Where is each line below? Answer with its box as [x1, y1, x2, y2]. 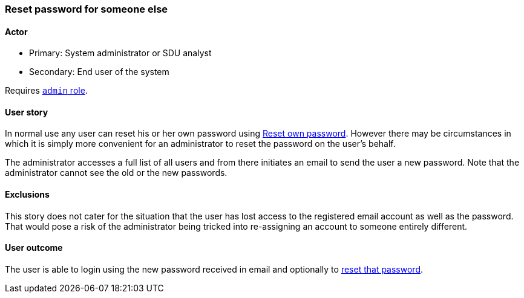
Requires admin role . [5, 85, 88, 96]
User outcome [5, 242, 63, 253]
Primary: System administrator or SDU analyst [29, 48, 212, 59]
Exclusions [5, 189, 50, 200]
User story [5, 106, 48, 117]
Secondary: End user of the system [29, 66, 169, 77]
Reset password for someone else [5, 3, 168, 15]
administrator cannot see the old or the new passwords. [5, 167, 228, 178]
